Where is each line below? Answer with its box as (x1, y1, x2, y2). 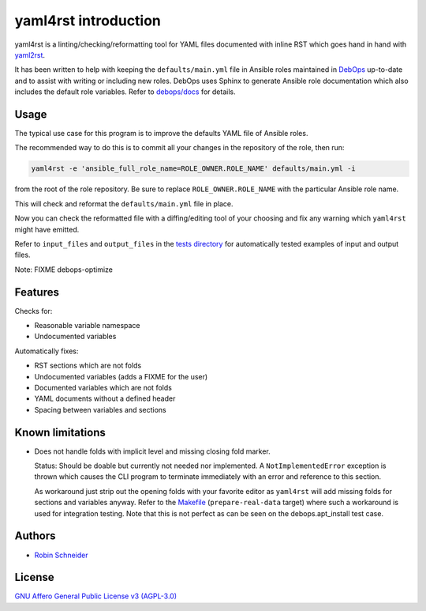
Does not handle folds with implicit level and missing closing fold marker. (34, 447, 271, 456)
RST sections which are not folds (34, 360, 142, 371)
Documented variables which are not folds (34, 383, 173, 392)
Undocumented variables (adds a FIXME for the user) (34, 372, 208, 381)
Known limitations (14, 425, 106, 439)
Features (14, 285, 59, 299)
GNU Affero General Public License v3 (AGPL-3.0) (14, 591, 177, 601)
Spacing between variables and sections (34, 405, 166, 414)
